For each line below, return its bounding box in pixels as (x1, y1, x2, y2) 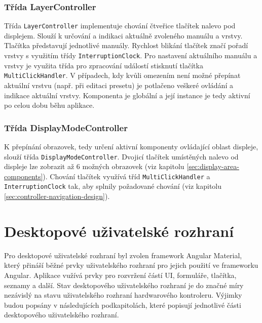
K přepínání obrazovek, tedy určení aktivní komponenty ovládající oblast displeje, (4, 141, 258, 151)
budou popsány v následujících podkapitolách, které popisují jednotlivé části (4, 299, 241, 310)
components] (4, 171, 43, 181)
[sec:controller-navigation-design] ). (4, 191, 110, 201)
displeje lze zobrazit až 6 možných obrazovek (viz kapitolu (4, 161, 184, 172)
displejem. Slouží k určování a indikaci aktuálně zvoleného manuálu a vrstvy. (4, 30, 243, 41)
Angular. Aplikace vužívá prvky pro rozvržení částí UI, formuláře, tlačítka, (4, 270, 237, 280)
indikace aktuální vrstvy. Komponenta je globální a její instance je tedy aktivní (4, 90, 250, 100)
